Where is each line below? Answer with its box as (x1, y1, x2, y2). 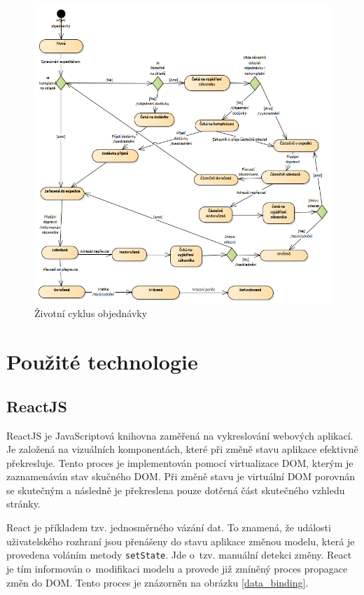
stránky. (6, 496, 41, 511)
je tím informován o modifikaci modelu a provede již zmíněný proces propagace (6, 561, 348, 575)
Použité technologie (6, 347, 198, 376)
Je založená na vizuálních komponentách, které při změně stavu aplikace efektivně (6, 442, 358, 456)
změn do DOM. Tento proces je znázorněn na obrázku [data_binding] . (6, 575, 309, 589)
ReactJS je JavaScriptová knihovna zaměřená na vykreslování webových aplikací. (6, 428, 353, 442)
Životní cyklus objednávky (34, 306, 148, 321)
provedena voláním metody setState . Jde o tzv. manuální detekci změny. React (6, 547, 352, 562)
